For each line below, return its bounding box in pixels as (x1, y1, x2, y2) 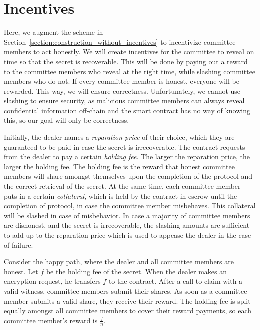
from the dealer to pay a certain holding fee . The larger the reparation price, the (4, 151, 250, 162)
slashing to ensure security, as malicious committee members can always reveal (4, 95, 245, 106)
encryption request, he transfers (4, 276, 101, 286)
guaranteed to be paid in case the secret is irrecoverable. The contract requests (4, 141, 245, 152)
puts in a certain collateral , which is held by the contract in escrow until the (4, 190, 237, 201)
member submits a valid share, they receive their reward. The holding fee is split (4, 295, 251, 306)
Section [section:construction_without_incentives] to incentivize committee (4, 36, 236, 47)
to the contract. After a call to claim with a (108, 276, 243, 286)
